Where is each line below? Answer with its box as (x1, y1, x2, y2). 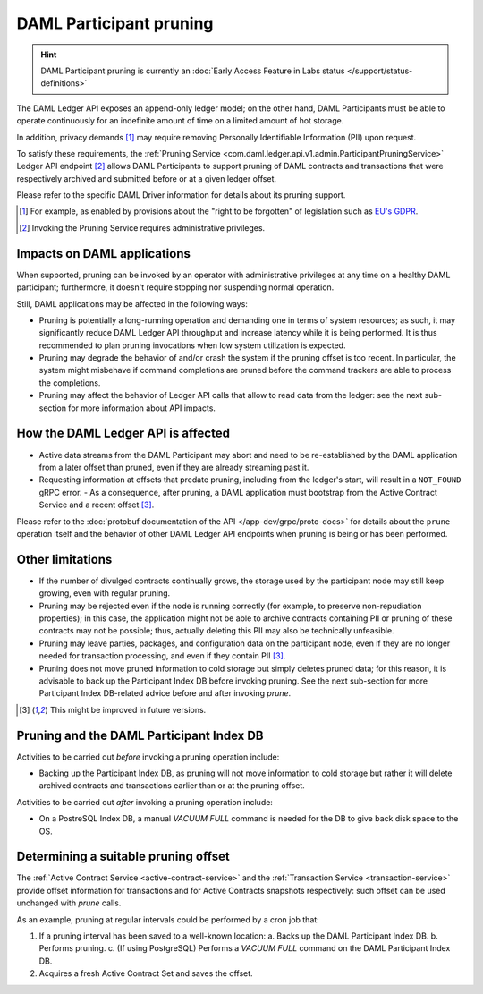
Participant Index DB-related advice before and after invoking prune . (38, 688, 292, 699)
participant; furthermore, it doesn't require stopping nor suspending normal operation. (16, 282, 335, 293)
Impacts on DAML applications (16, 246, 191, 261)
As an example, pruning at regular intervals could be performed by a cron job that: (16, 913, 319, 925)
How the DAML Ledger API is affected (16, 426, 230, 441)
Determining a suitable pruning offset (16, 849, 230, 864)
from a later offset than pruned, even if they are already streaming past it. (38, 462, 309, 472)
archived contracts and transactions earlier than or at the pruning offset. (38, 780, 306, 791)
